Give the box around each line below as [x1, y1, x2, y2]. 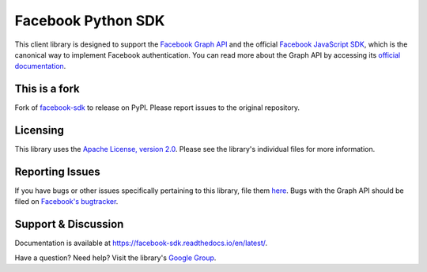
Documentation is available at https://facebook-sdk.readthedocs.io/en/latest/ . [14, 238, 268, 248]
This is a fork [14, 82, 80, 96]
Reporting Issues [14, 164, 100, 178]
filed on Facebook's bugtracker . [14, 197, 119, 206]
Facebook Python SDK [14, 12, 165, 29]
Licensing [14, 123, 65, 138]
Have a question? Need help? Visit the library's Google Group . [14, 253, 217, 263]
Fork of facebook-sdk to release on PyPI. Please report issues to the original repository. [14, 103, 300, 112]
